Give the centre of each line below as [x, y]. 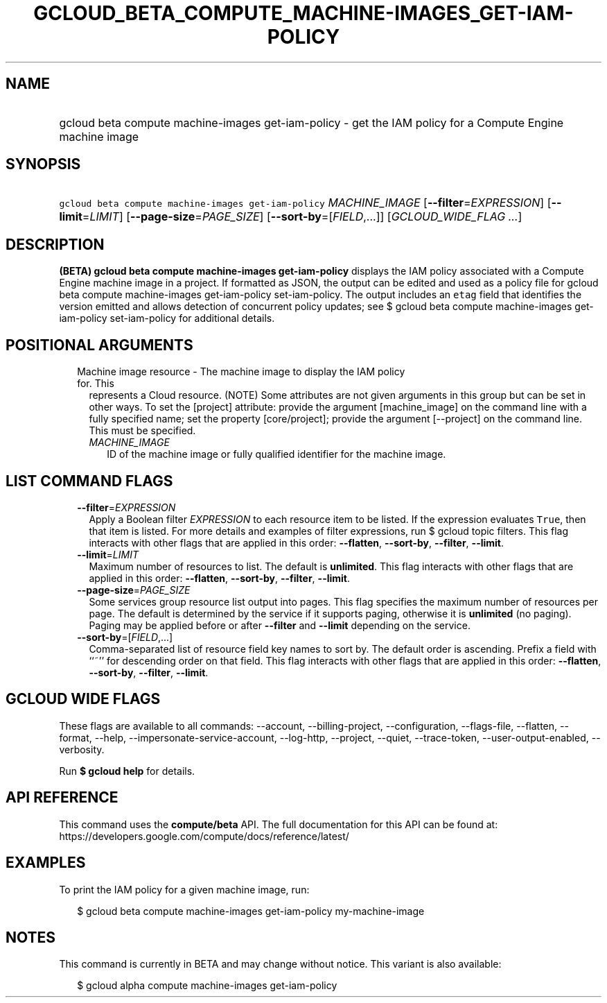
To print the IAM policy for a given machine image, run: [184, 889]
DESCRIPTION [55, 244]
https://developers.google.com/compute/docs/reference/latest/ [204, 836]
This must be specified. [142, 431]
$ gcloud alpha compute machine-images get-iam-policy [207, 986]
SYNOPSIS [43, 164]
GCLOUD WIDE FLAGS [83, 699]
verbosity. [82, 749]
